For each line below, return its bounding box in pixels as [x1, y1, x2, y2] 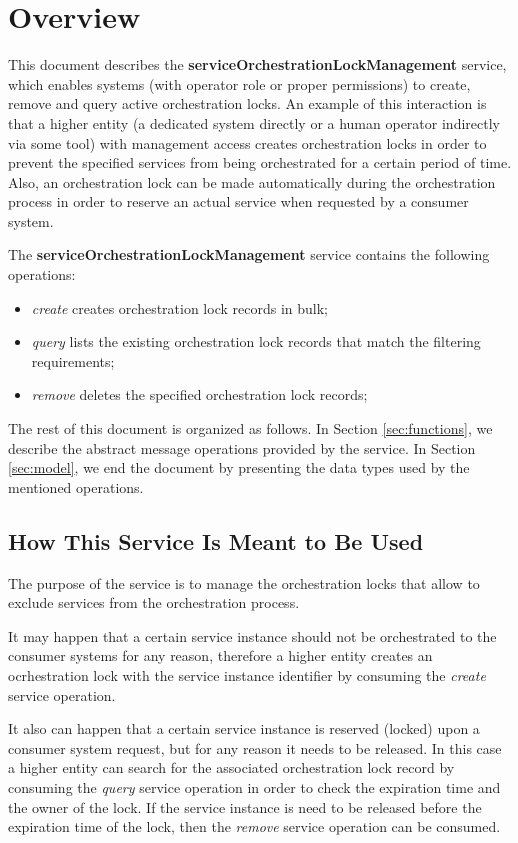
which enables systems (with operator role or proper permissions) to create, [8, 73, 471, 94]
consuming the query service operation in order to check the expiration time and [8, 776, 501, 797]
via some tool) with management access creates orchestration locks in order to [8, 132, 487, 153]
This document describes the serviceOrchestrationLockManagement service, [8, 54, 507, 75]
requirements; [31, 350, 115, 371]
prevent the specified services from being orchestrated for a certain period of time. [8, 152, 512, 173]
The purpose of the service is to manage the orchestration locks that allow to [8, 572, 480, 593]
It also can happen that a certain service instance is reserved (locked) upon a [8, 718, 480, 739]
